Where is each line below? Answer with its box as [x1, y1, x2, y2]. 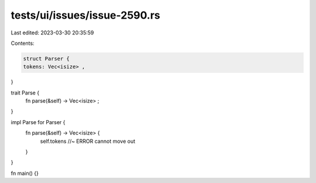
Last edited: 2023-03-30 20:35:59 [11, 29, 94, 36]
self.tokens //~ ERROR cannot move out [40, 138, 136, 145]
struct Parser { [23, 55, 70, 62]
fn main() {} [11, 170, 39, 177]
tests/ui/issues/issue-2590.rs [11, 9, 160, 22]
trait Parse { [11, 89, 40, 96]
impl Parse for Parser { [11, 118, 66, 125]
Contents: [11, 40, 35, 47]
